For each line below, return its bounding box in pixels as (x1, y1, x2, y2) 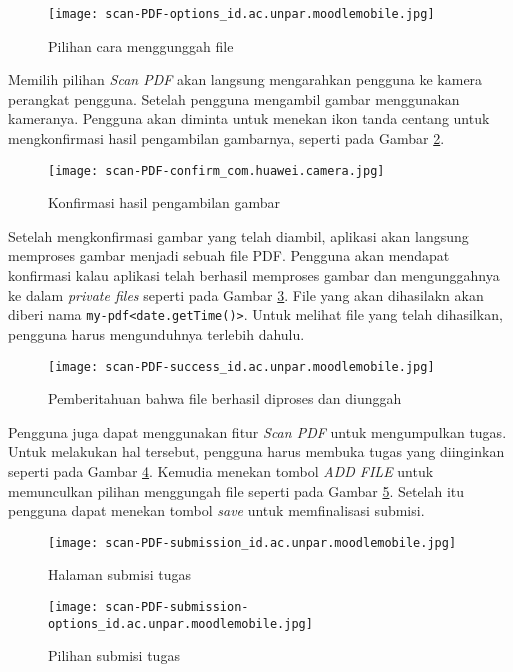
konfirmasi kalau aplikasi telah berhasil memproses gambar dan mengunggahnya (8, 265, 500, 286)
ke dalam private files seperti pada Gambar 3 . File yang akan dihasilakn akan (8, 284, 484, 305)
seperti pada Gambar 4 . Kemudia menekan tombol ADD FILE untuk (8, 460, 434, 481)
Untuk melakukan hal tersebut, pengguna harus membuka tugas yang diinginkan (8, 441, 505, 462)
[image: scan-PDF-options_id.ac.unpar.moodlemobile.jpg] (48, 7, 435, 21)
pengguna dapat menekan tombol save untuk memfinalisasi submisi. (8, 500, 425, 521)
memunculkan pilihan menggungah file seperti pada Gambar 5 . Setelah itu (8, 480, 465, 501)
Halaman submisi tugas (48, 564, 191, 585)
